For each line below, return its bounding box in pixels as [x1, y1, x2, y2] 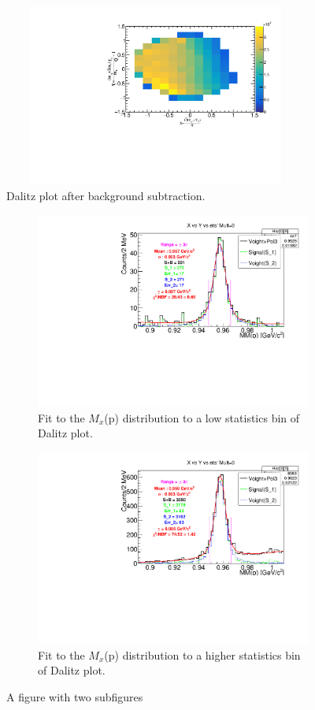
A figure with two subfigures [6, 688, 143, 704]
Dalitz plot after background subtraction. [6, 188, 206, 204]
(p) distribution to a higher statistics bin [104, 646, 301, 663]
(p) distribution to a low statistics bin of [104, 409, 300, 426]
